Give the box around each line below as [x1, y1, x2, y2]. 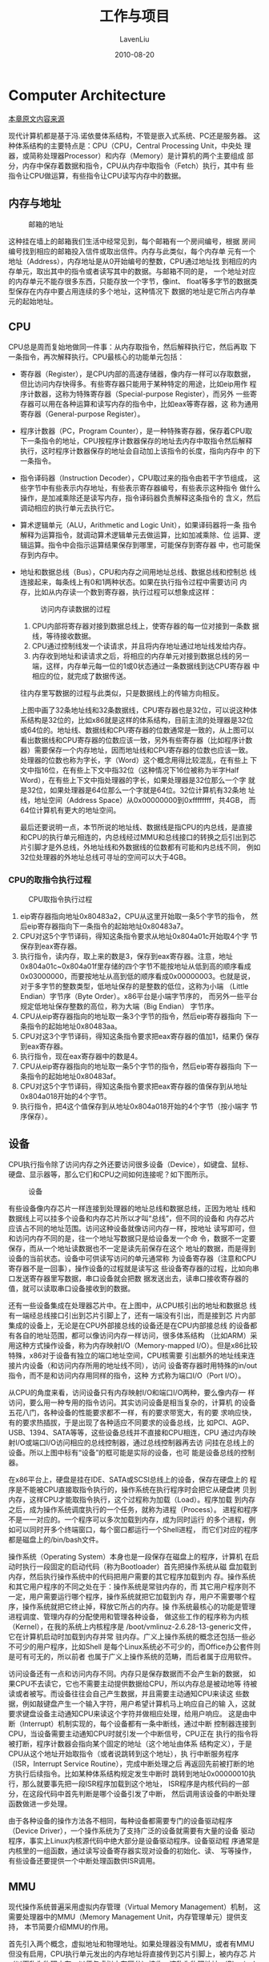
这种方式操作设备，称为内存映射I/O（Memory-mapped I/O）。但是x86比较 [14, 1341, 258, 1350]
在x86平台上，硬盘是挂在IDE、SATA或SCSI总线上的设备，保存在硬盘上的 [8, 1475, 248, 1485]
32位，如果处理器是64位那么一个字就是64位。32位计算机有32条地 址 [26, 785, 255, 795]
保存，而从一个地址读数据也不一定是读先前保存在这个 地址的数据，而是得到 [8, 1244, 256, 1254]
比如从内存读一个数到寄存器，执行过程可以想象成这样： [34, 588, 217, 597]
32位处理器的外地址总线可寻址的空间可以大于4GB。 [19, 853, 191, 862]
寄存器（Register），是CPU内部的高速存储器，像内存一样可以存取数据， [19, 369, 255, 379]
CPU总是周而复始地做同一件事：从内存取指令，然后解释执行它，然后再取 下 [8, 342, 257, 352]
